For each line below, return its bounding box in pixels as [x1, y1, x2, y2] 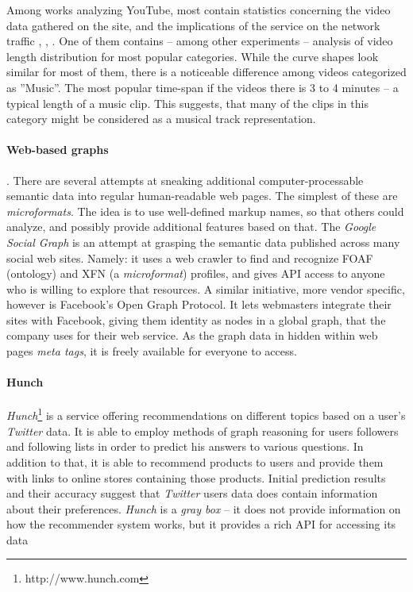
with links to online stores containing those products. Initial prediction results [6, 469, 386, 486]
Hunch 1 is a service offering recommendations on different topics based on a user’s [6, 405, 406, 424]
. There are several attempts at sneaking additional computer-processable [6, 171, 364, 188]
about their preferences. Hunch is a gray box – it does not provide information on [6, 500, 401, 517]
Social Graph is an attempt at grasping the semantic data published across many [6, 233, 400, 250]
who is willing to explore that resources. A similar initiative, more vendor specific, [6, 280, 405, 297]
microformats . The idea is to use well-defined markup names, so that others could [6, 202, 404, 219]
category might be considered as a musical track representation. [6, 110, 316, 127]
